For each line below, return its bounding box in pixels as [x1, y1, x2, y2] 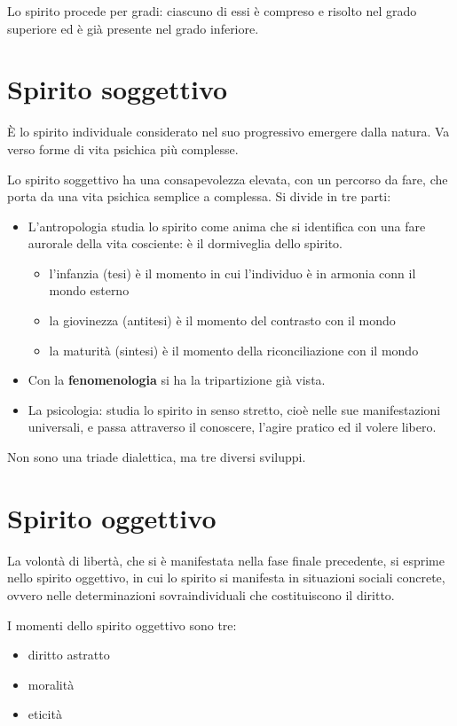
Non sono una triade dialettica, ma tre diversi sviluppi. [7, 448, 306, 466]
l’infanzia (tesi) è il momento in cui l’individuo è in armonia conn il [49, 263, 416, 282]
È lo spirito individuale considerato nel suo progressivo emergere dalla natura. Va [7, 122, 450, 141]
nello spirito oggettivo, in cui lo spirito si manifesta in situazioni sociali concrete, [7, 568, 445, 587]
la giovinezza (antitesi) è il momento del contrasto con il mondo [49, 311, 396, 330]
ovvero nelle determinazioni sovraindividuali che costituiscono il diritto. [7, 585, 395, 604]
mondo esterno [49, 281, 130, 300]
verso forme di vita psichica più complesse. [7, 139, 239, 158]
